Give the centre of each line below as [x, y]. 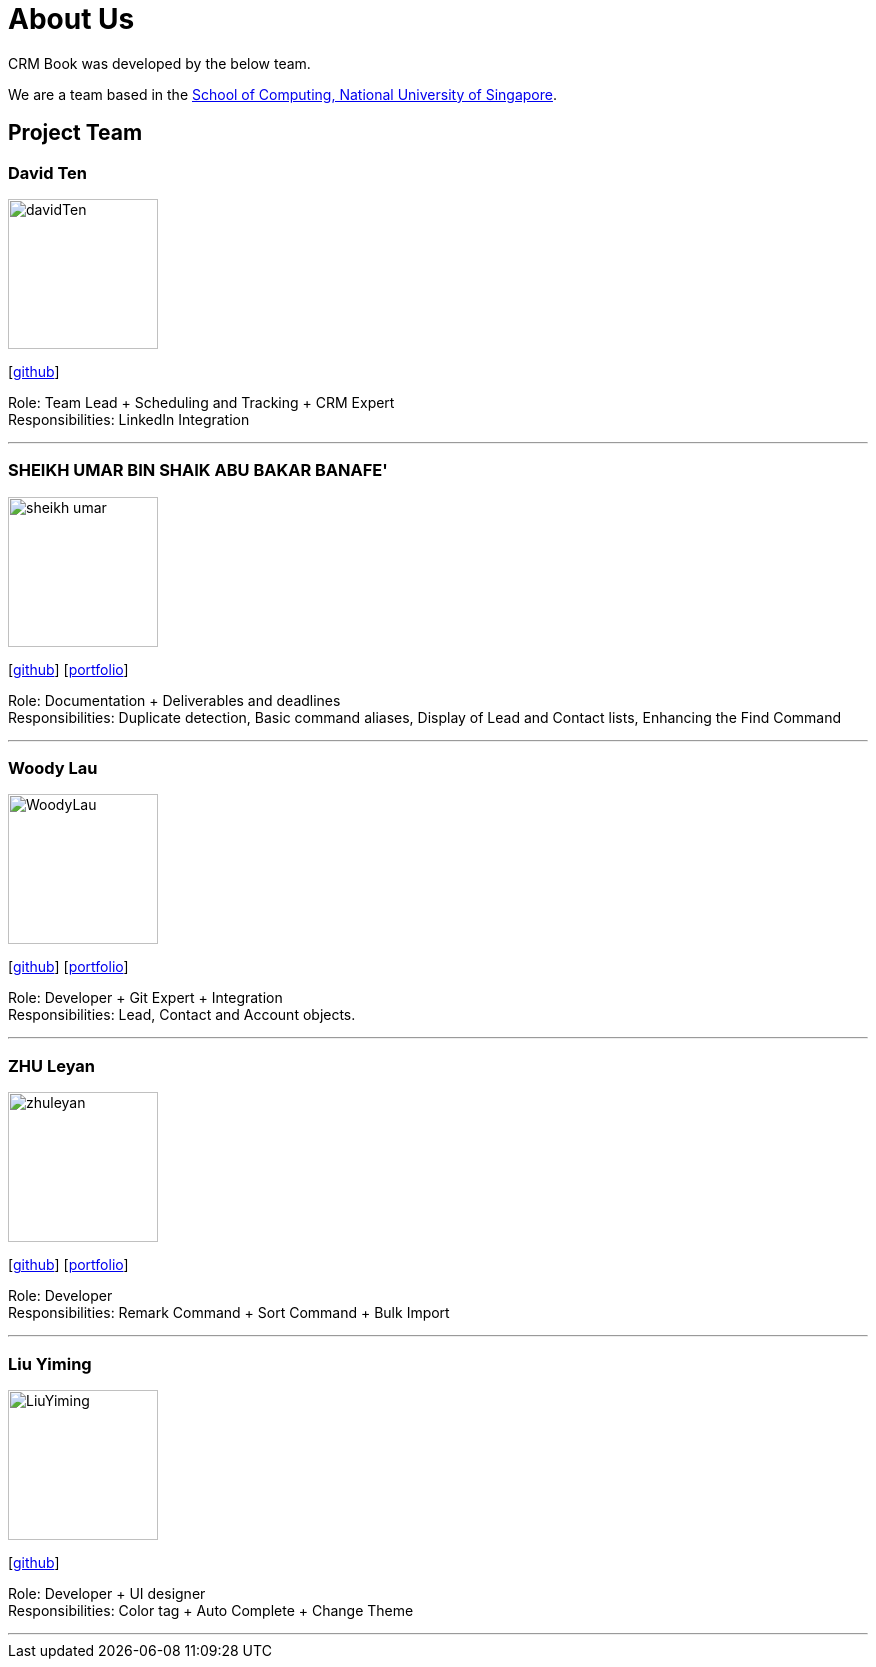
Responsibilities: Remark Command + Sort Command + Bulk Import [229, 1313]
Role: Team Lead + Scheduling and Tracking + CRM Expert [201, 402]
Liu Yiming [50, 1363]
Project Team [75, 133]
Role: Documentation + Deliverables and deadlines [174, 700]
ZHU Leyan [52, 1065]
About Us [71, 19]
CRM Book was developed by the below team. [159, 63]
